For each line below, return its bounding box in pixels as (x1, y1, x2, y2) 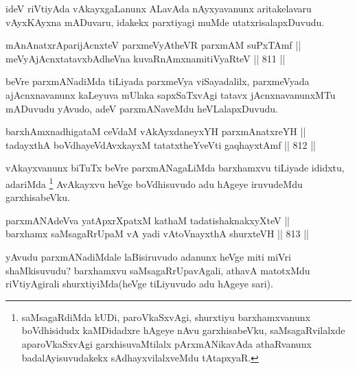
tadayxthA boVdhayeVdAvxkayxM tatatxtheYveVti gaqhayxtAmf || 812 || (5, 137, 316, 152)
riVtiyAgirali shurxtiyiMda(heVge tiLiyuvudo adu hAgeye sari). (5, 276, 273, 291)
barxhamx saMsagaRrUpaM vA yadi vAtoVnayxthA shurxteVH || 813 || (5, 226, 309, 241)
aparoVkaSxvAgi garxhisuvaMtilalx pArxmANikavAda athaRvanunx (21, 336, 312, 350)
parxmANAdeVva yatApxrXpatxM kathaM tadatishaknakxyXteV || (5, 213, 290, 227)
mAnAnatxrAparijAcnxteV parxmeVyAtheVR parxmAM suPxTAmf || (5, 38, 301, 52)
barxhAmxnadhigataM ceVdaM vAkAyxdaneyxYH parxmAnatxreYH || (5, 124, 306, 139)
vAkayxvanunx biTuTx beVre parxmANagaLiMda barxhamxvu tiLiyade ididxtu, (5, 160, 345, 175)
